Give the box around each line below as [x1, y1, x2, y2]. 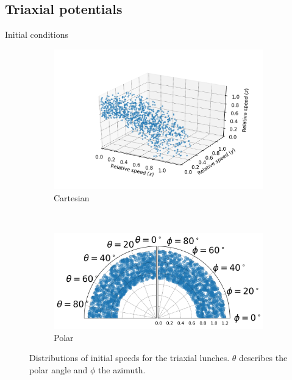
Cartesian [54, 191, 90, 204]
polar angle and [29, 363, 88, 376]
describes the [239, 351, 288, 364]
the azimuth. [98, 363, 146, 376]
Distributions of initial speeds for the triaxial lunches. [29, 351, 230, 364]
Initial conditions [5, 28, 68, 41]
